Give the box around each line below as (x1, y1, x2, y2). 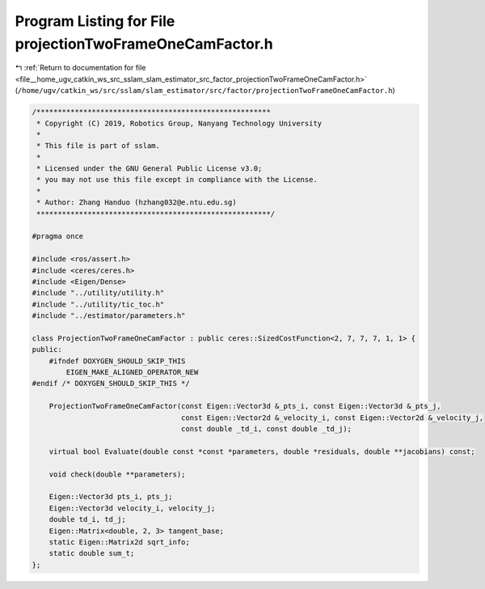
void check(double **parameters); (48, 469, 186, 479)
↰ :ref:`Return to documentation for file (15, 63, 146, 73)
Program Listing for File (15, 12, 175, 30)
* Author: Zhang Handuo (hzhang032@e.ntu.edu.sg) (36, 198, 238, 207)
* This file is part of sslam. (36, 142, 161, 150)
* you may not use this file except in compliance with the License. (36, 175, 318, 184)
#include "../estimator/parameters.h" (32, 311, 186, 320)
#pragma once (32, 231, 84, 241)
